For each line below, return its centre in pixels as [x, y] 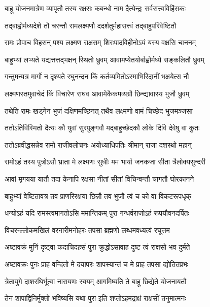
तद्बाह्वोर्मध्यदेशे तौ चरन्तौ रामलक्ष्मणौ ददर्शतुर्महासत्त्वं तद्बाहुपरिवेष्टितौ [91, 25]
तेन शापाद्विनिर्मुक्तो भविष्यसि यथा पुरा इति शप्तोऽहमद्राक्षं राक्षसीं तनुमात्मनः [95, 298]
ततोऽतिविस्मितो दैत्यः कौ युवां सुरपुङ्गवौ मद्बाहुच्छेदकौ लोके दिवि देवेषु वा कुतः [102, 128]
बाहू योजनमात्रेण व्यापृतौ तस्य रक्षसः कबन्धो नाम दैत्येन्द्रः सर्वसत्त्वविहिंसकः [95, 8]
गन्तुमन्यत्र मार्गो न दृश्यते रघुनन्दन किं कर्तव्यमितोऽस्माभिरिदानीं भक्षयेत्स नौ [97, 76]
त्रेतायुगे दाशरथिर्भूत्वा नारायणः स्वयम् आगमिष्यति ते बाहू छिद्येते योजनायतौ [96, 281]
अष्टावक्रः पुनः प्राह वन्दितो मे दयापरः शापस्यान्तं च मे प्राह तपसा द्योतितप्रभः [97, 264]
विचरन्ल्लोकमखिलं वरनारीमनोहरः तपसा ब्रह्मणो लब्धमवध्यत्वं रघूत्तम [87, 230]
